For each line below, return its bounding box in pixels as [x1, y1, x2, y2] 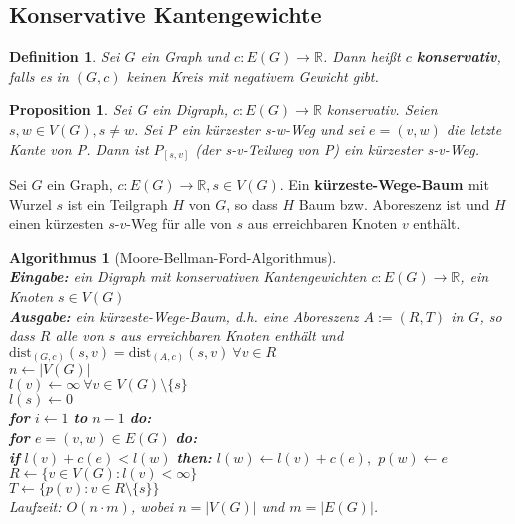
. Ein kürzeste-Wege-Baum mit [279, 174, 489, 195]
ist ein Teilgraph [67, 193, 168, 214]
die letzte [446, 118, 502, 139]
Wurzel [9, 193, 52, 214]
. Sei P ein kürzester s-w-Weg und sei [134, 118, 365, 139]
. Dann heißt [322, 46, 401, 67]
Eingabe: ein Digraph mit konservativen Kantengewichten [9, 266, 367, 287]
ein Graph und [140, 46, 230, 67]
